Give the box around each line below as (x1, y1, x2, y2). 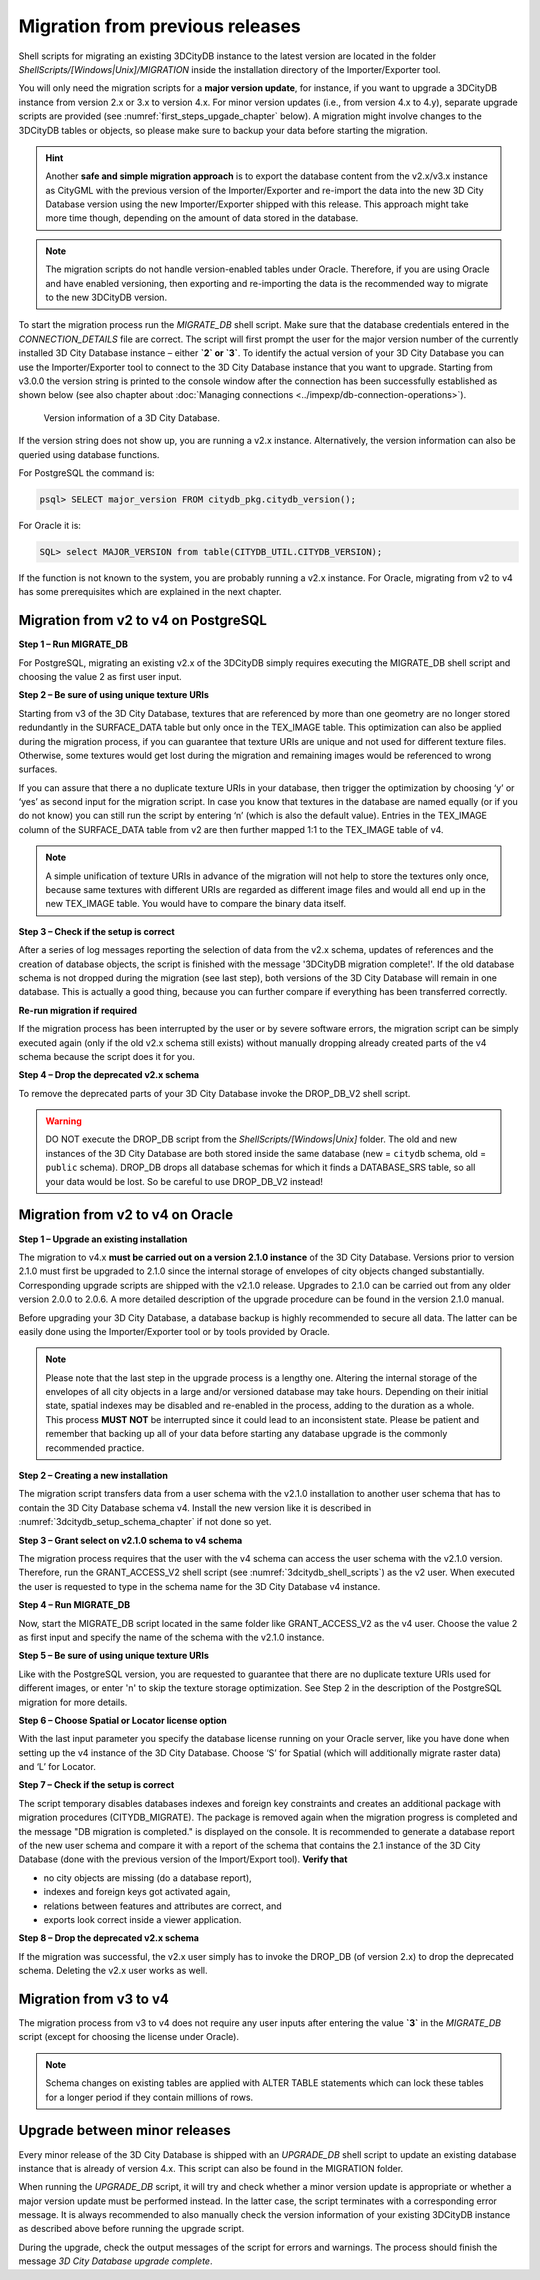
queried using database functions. (18, 448, 160, 460)
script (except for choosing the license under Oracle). (18, 2031, 240, 2043)
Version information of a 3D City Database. (43, 411, 220, 424)
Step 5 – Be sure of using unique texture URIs (18, 1650, 210, 1662)
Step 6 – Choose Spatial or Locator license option (18, 1714, 227, 1726)
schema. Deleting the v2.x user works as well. (18, 1965, 208, 1977)
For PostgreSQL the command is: (18, 466, 155, 479)
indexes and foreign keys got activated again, (43, 1886, 231, 1898)
